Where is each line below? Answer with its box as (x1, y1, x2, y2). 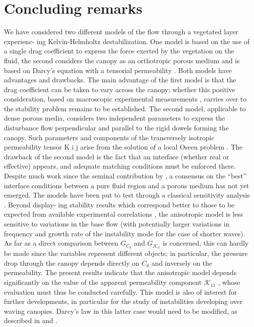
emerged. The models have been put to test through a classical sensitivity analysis (4, 190, 250, 200)
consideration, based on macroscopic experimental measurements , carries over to (4, 94, 247, 104)
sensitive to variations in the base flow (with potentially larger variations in (4, 219, 230, 228)
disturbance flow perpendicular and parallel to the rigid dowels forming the (4, 123, 229, 133)
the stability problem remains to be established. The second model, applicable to (4, 103, 246, 113)
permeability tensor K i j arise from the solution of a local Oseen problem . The (4, 142, 243, 152)
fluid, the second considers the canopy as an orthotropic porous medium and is (4, 55, 240, 65)
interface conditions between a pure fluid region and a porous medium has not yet (4, 180, 250, 190)
